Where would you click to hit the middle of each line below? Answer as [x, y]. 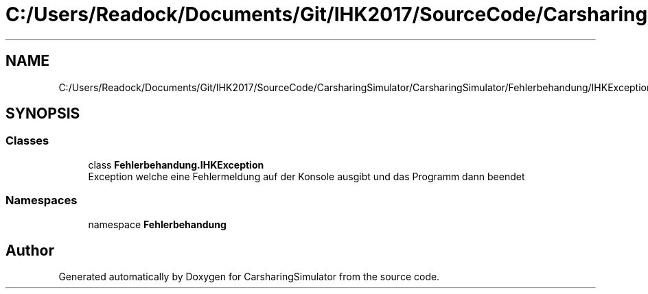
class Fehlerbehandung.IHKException [176, 164]
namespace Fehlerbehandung [157, 224]
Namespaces [42, 200]
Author [30, 250]
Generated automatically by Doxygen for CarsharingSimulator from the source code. [249, 277]
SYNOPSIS [43, 114]
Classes [27, 141]
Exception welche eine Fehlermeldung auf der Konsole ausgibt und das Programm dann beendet [306, 176]
